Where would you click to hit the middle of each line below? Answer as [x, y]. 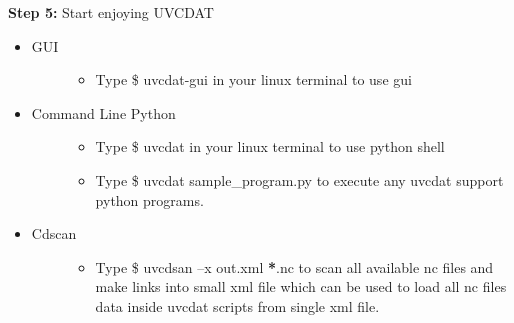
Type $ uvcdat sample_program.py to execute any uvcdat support [299, 179]
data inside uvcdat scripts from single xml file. [237, 305]
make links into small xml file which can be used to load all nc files [301, 286]
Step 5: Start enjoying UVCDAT [111, 12]
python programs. [149, 199]
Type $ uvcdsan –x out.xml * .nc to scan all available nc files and [294, 266]
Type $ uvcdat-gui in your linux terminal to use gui [253, 79]
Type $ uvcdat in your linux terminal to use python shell [270, 146]
